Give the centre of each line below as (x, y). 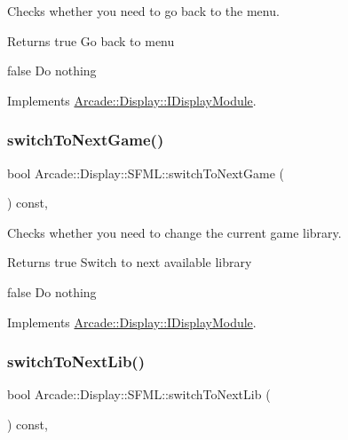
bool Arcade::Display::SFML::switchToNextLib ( (139, 394)
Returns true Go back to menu (91, 40)
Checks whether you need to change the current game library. (174, 232)
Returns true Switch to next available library (130, 262)
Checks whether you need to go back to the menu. (143, 11)
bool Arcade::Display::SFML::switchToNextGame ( (146, 173)
